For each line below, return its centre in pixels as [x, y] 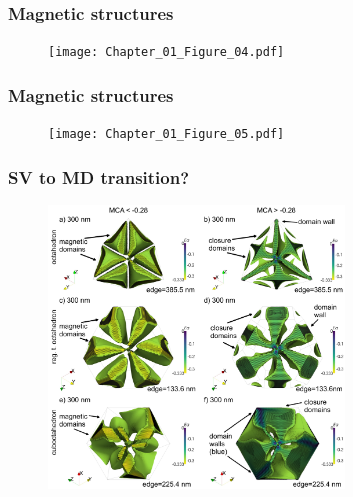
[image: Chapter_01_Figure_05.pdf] [166, 134]
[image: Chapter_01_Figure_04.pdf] [166, 52]
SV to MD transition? [99, 176]
